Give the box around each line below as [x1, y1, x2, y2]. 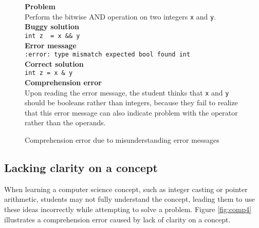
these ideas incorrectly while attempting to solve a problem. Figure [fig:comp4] [4, 204, 252, 215]
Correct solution [25, 58, 84, 69]
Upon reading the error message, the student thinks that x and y [25, 87, 229, 98]
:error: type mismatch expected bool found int [25, 51, 191, 59]
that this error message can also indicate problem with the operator [25, 107, 238, 118]
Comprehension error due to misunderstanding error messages [25, 135, 219, 145]
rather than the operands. [25, 117, 106, 128]
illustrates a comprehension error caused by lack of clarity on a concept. [4, 214, 231, 224]
